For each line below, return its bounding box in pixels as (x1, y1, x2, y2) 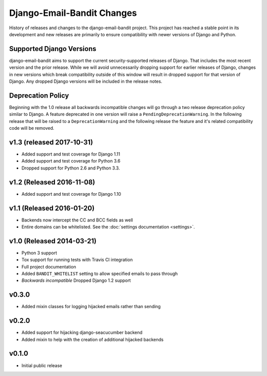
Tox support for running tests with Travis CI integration (21, 257, 133, 263)
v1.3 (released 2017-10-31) (9, 138, 93, 146)
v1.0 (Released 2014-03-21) (9, 237, 96, 245)
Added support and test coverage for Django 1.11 (21, 151, 121, 157)
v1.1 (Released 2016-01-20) (9, 204, 95, 213)
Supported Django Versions (9, 45, 96, 53)
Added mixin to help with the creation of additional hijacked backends (21, 336, 164, 342)
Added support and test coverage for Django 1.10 (21, 191, 121, 197)
